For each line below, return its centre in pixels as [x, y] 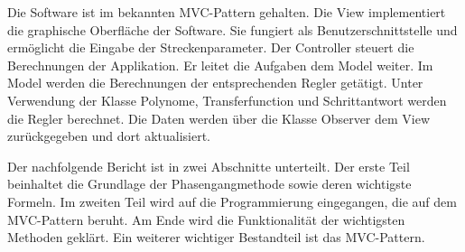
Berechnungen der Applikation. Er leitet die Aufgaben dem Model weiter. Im [220, 65]
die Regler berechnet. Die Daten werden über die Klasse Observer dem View [219, 118]
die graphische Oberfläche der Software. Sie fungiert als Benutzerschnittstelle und [232, 29]
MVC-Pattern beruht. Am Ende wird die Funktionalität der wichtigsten [206, 219]
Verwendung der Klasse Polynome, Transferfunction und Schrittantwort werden [227, 100]
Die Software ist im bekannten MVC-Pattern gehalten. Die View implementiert [227, 12]
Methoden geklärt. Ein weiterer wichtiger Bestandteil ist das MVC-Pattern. [216, 237]
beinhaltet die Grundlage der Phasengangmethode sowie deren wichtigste [209, 184]
